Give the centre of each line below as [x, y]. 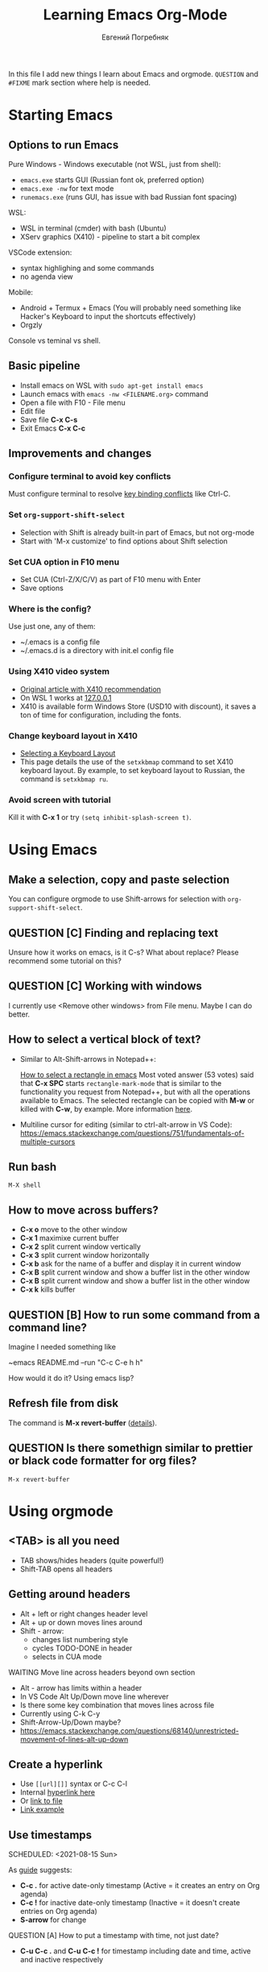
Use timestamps [50, 1835]
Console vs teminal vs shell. [54, 340]
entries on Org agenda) [59, 1912]
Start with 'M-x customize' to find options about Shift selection [124, 541]
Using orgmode [61, 1511]
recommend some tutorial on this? [65, 961]
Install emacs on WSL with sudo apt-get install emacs [111, 385]
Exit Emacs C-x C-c [53, 428]
